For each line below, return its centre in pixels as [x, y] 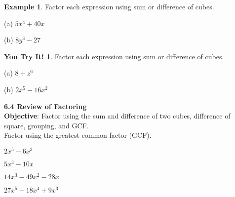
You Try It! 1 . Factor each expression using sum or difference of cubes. [114, 56]
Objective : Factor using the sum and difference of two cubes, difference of [117, 116]
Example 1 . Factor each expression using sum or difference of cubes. [109, 6]
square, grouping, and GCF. [46, 125]
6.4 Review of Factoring [45, 106]
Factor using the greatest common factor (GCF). [78, 135]
